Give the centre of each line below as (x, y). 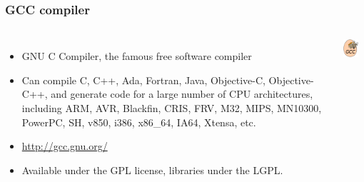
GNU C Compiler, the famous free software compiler (137, 56)
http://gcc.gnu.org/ (65, 146)
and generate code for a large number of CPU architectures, (182, 94)
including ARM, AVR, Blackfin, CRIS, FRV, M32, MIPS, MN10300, (172, 108)
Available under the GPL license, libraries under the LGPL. (152, 170)
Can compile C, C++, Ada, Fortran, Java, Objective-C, (143, 80)
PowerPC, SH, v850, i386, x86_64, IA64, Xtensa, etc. (139, 122)
